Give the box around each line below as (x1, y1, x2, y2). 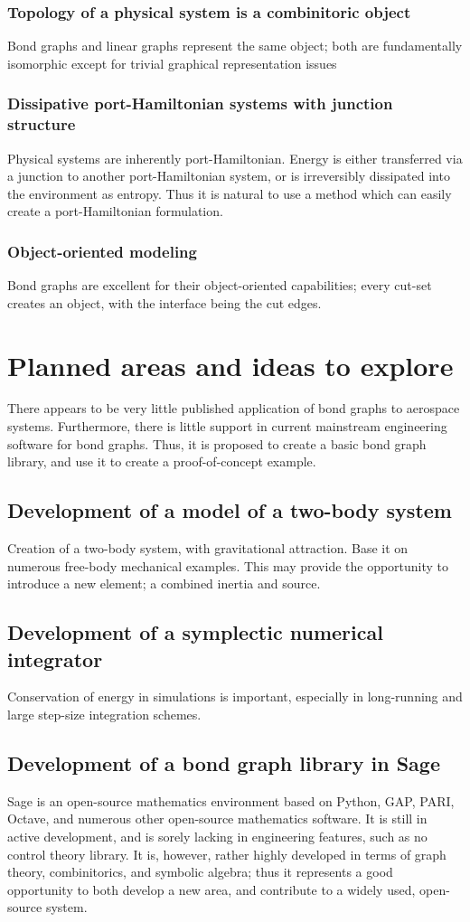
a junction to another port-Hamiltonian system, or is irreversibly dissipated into (7, 166, 450, 185)
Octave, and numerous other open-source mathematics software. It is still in (7, 809, 428, 828)
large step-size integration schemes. (7, 705, 202, 723)
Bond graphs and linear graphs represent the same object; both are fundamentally (7, 36, 463, 55)
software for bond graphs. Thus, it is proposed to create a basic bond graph (7, 434, 427, 453)
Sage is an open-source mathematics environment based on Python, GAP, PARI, (7, 791, 455, 810)
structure (7, 113, 76, 136)
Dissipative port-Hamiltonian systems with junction (7, 92, 393, 115)
